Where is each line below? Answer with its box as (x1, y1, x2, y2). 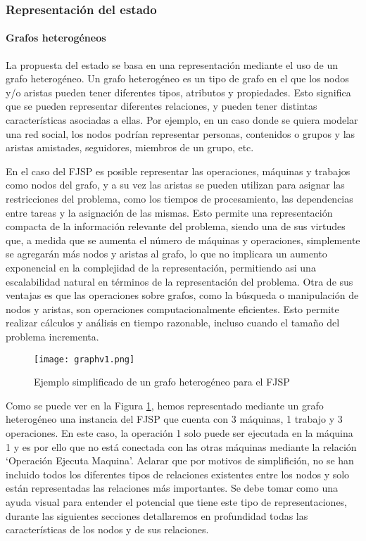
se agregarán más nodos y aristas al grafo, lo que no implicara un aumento (6, 246, 327, 261)
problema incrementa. (6, 329, 99, 343)
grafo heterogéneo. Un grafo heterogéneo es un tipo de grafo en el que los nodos (6, 71, 349, 86)
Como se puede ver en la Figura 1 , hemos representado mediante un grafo (6, 397, 324, 412)
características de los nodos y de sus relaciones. (6, 522, 209, 537)
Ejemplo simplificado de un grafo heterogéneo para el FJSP (34, 374, 290, 389)
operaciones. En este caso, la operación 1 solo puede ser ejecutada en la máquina (6, 425, 353, 440)
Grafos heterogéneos (6, 30, 106, 45)
